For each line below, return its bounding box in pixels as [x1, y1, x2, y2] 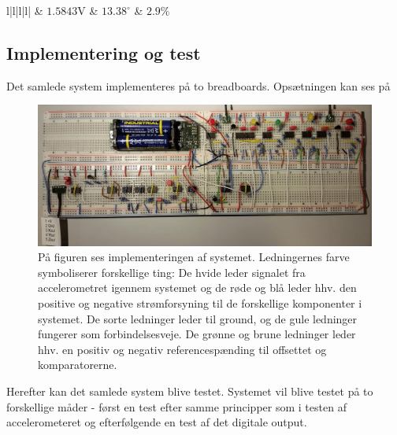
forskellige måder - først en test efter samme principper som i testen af [6, 398, 347, 415]
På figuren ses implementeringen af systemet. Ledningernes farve [38, 249, 350, 265]
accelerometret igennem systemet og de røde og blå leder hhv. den [38, 279, 357, 296]
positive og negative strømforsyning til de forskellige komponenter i [38, 295, 362, 312]
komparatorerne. [38, 356, 117, 373]
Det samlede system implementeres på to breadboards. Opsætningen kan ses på [6, 77, 391, 94]
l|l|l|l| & [6, 2, 43, 18]
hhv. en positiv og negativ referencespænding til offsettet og [38, 341, 327, 357]
